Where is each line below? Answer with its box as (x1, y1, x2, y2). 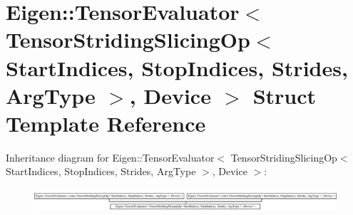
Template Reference (6, 108, 206, 137)
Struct (252, 80, 317, 110)
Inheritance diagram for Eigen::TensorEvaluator (6, 150, 215, 164)
